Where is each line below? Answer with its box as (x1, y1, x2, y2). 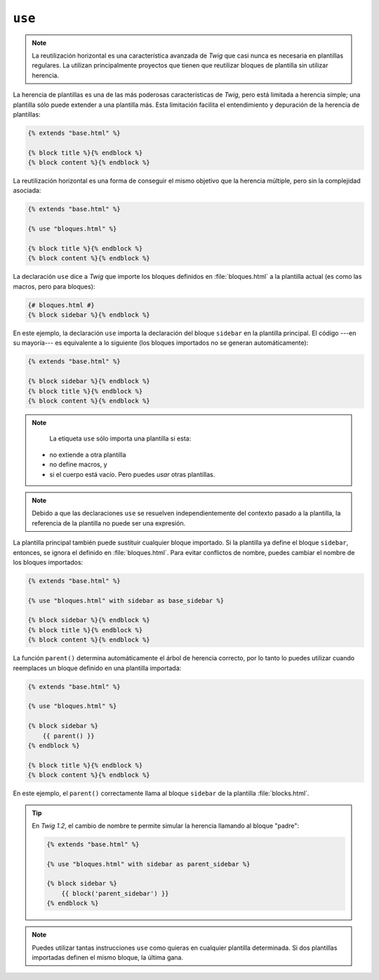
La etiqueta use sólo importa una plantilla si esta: (49, 434, 192, 443)
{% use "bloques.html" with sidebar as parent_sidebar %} (46, 860, 251, 868)
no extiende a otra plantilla (49, 450, 126, 459)
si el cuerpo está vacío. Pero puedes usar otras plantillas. (49, 470, 215, 478)
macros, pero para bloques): (13, 282, 95, 291)
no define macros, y (49, 460, 108, 469)
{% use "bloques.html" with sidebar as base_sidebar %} (27, 596, 225, 604)
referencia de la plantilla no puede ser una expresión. (32, 518, 186, 527)
